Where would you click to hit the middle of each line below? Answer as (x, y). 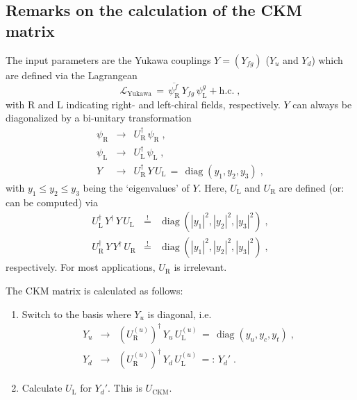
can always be (322, 104)
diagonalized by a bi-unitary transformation (99, 118)
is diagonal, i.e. (180, 314)
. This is (125, 388)
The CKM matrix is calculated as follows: (94, 291)
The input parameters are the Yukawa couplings (108, 59)
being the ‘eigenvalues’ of (136, 188)
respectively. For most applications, (81, 267)
